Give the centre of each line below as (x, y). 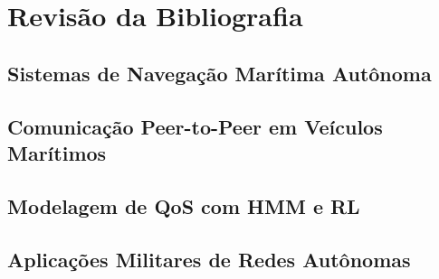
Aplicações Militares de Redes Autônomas (209, 259)
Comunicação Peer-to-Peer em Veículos (195, 126)
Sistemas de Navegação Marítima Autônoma (219, 73)
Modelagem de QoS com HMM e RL (184, 205)
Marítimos (57, 152)
